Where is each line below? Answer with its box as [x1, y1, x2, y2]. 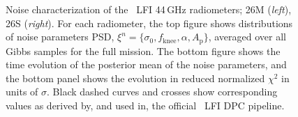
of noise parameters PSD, [6, 29, 114, 44]
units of [6, 84, 38, 99]
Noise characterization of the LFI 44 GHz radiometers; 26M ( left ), [6, 2, 292, 16]
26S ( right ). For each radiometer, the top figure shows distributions [6, 15, 293, 30]
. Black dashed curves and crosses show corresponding [47, 84, 278, 99]
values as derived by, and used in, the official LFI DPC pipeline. [6, 98, 285, 113]
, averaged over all [208, 29, 286, 44]
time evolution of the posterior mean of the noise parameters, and [6, 57, 287, 72]
